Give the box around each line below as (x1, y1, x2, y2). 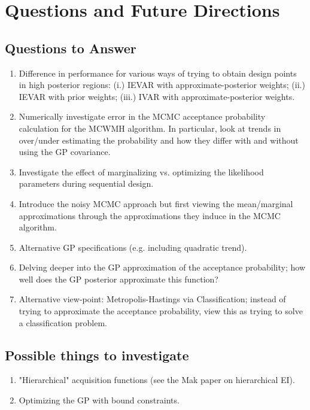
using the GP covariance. (19, 145, 111, 158)
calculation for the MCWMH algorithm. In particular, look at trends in (19, 122, 281, 134)
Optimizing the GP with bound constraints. (19, 394, 180, 406)
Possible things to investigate (5, 345, 189, 364)
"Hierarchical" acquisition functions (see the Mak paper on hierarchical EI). (19, 373, 295, 386)
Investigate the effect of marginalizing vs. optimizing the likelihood (19, 165, 264, 178)
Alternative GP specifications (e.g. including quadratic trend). (19, 241, 247, 253)
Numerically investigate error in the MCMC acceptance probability (19, 110, 266, 123)
